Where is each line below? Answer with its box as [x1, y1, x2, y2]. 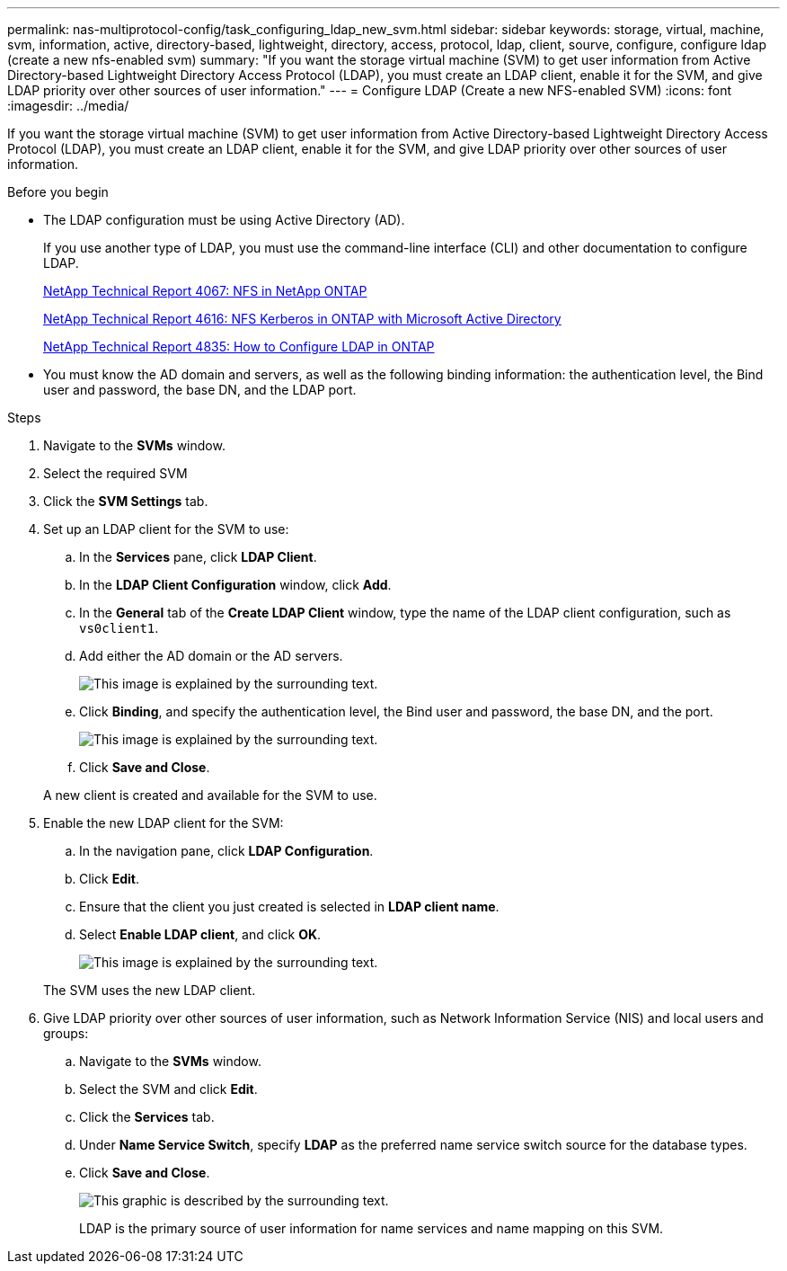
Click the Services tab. [79, 1109, 215, 1124]
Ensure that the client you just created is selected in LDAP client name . [79, 899, 500, 914]
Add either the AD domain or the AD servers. [79, 648, 343, 663]
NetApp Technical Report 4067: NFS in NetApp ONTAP [43, 283, 367, 298]
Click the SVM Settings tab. [43, 493, 208, 509]
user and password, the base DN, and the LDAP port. [43, 382, 357, 397]
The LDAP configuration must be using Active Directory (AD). [43, 212, 405, 227]
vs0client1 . [79, 620, 159, 635]
